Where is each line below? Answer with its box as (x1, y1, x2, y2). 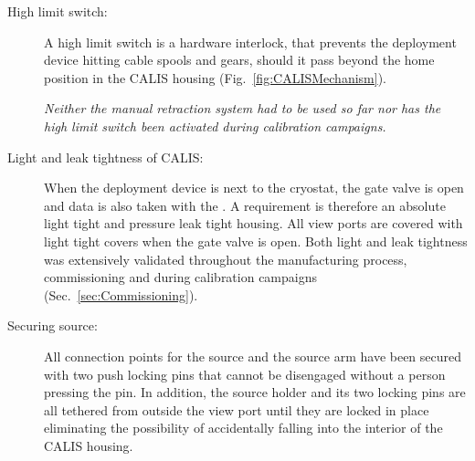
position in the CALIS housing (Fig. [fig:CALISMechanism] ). (44, 68, 386, 87)
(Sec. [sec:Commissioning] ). (44, 285, 198, 304)
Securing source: (7, 316, 98, 335)
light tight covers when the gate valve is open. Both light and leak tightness (44, 231, 468, 250)
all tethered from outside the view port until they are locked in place (44, 400, 429, 419)
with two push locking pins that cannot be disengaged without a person (44, 364, 446, 383)
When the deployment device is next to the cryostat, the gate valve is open (44, 178, 464, 197)
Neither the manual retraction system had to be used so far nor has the (44, 99, 441, 118)
